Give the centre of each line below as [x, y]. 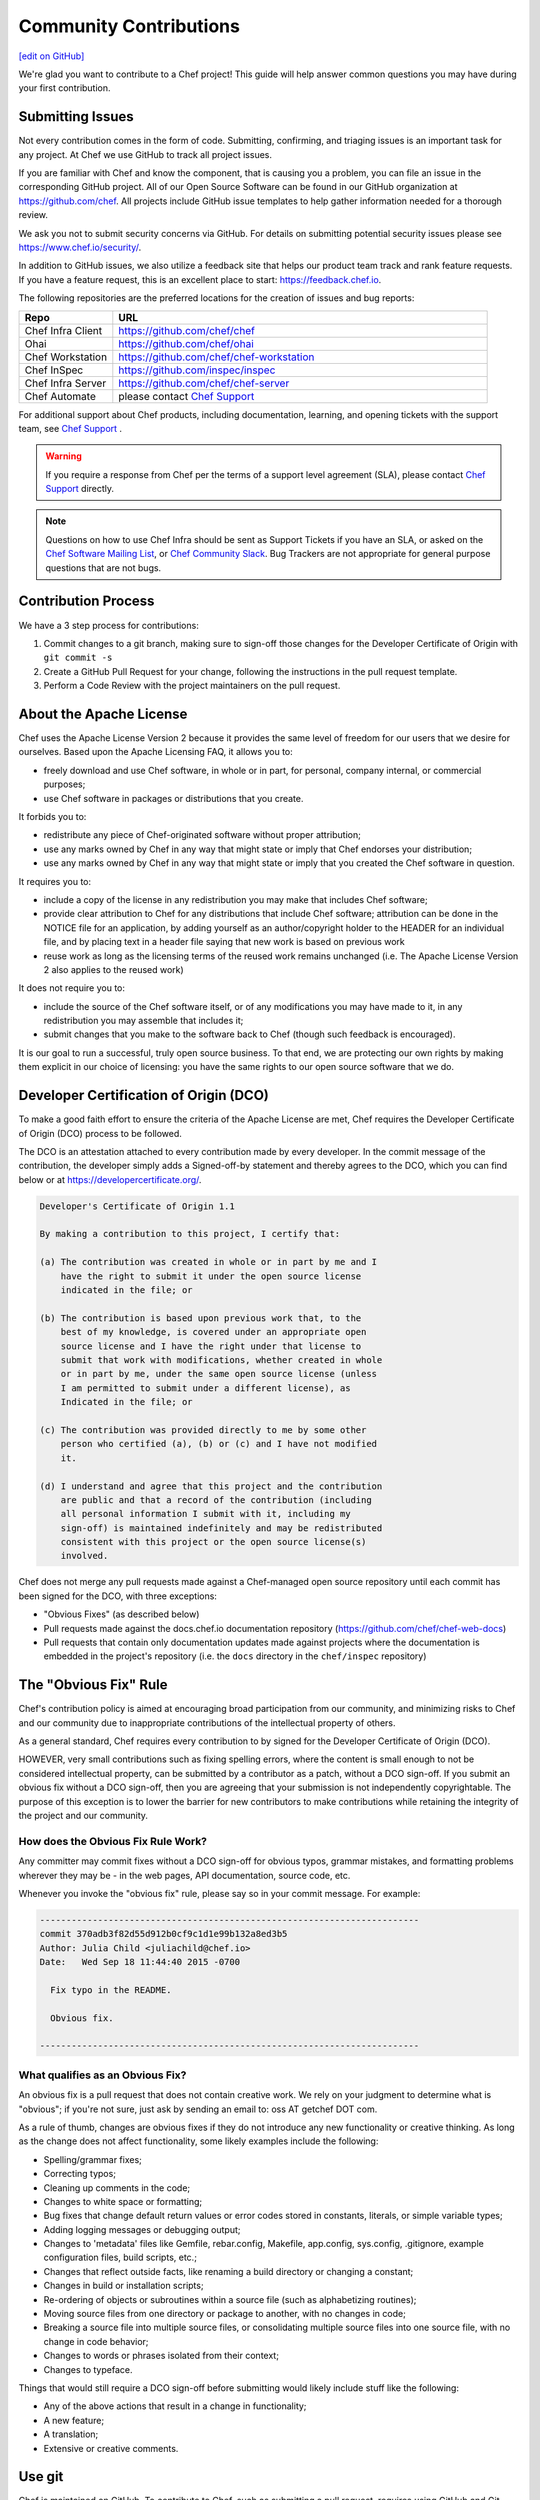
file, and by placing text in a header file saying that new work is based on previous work [224, 942]
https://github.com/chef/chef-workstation [216, 357]
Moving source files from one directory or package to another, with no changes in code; [225, 2314]
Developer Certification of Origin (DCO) [143, 1095]
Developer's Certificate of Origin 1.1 [137, 1206]
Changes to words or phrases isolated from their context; [161, 2356]
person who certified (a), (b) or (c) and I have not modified [219, 1444]
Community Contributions [129, 26]
